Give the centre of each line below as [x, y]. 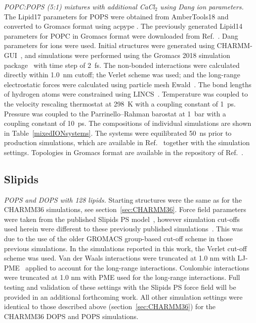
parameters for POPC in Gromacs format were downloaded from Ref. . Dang [121, 35]
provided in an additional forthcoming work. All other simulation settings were [123, 296]
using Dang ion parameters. [202, 6]
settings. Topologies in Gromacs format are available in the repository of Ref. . [124, 152]
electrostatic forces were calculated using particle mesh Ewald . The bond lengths [128, 84]
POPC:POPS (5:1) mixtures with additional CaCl [80, 6]
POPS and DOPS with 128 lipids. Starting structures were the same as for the [123, 199]
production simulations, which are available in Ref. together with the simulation [127, 142]
